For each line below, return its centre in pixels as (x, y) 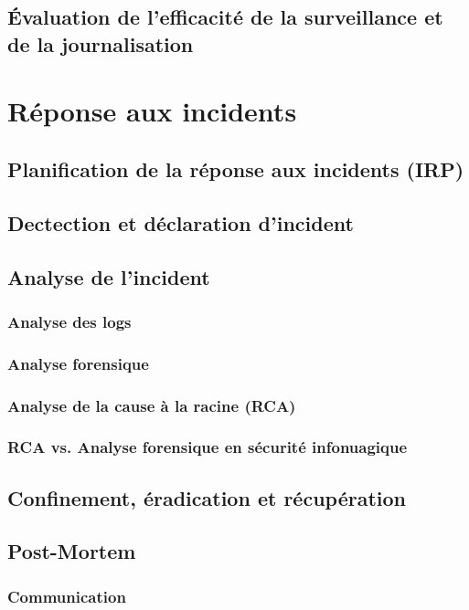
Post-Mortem (72, 551)
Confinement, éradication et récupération (207, 497)
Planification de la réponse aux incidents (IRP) (236, 168)
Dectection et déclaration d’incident (181, 222)
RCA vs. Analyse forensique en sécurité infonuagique (208, 447)
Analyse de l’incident (109, 276)
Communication (67, 596)
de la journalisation (101, 43)
